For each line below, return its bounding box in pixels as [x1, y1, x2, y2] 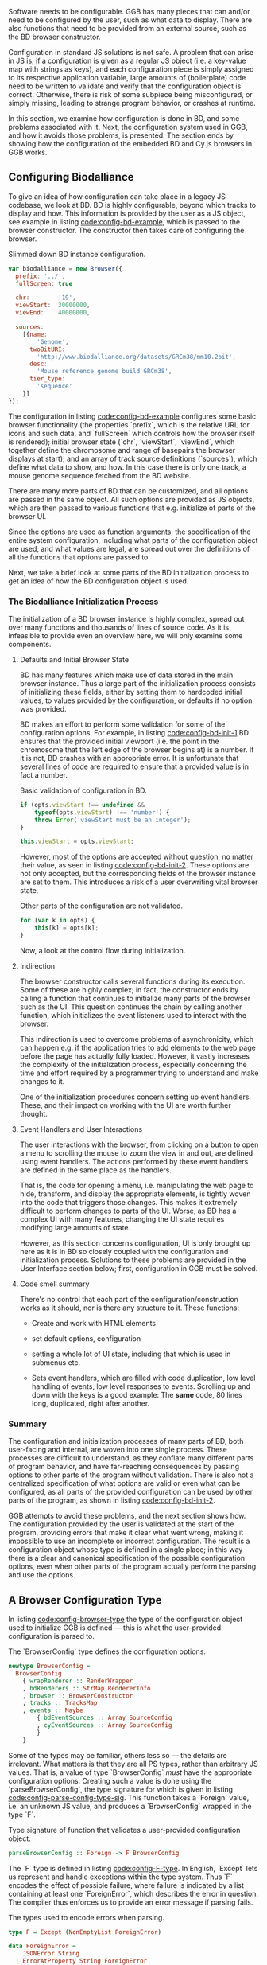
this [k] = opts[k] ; [34, 924, 99, 932]
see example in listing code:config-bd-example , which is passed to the [8, 216, 241, 226]
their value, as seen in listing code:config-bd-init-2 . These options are [19, 860, 250, 870]
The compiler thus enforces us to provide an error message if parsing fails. [8, 1897, 253, 1907]
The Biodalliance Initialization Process [8, 596, 159, 607]
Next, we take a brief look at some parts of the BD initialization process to [8, 567, 249, 577]
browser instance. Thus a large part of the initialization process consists [19, 678, 256, 688]
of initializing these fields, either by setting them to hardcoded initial [19, 687, 242, 696]
